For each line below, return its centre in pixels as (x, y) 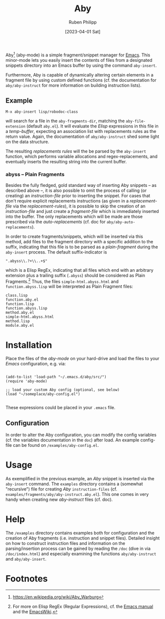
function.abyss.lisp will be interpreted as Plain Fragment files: (70, 286)
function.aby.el (22, 300)
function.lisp (20, 304)
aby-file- (136, 121)
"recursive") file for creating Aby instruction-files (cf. (61, 489)
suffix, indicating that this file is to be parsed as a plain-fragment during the (82, 247)
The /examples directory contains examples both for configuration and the (80, 533)
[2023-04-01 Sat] (83, 31)
